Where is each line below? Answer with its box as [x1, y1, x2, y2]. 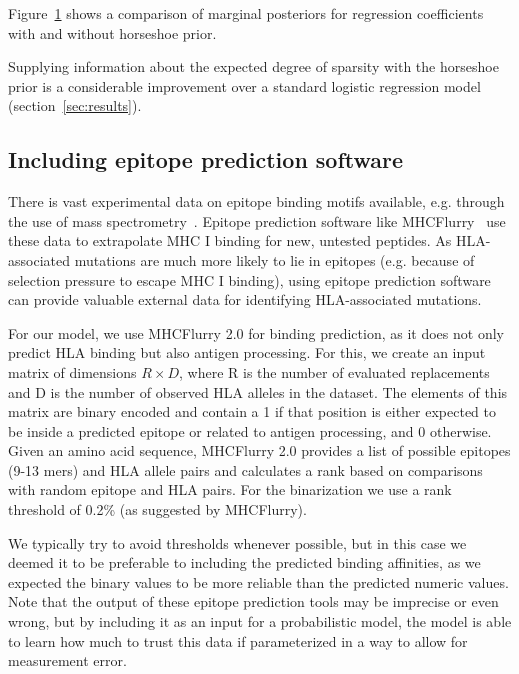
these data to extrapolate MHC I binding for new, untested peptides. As [8, 230, 452, 251]
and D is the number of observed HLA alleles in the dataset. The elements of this [8, 381, 508, 402]
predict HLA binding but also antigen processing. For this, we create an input [8, 342, 486, 363]
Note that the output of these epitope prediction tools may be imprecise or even [8, 591, 499, 612]
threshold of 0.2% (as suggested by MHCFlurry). [8, 499, 307, 520]
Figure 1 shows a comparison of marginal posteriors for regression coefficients [8, 3, 484, 23]
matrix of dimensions [8, 361, 137, 382]
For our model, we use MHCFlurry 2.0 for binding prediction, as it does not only [8, 322, 504, 343]
